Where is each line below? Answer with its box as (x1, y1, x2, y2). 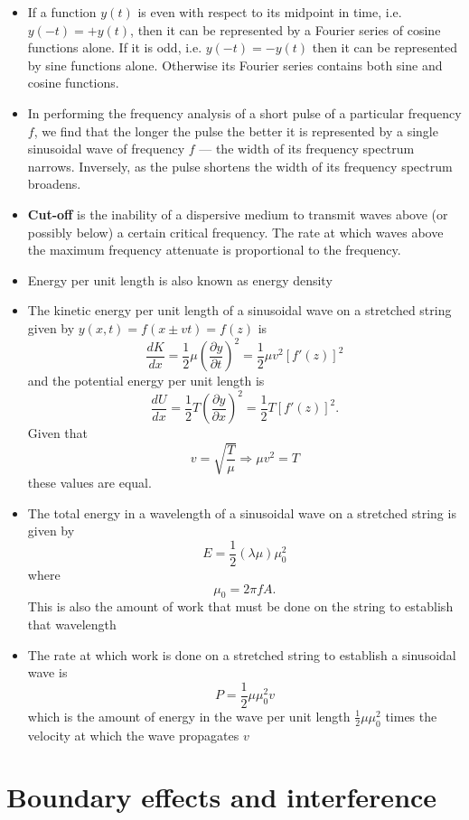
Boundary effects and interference (6, 778, 437, 815)
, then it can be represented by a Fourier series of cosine (130, 20, 441, 39)
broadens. (27, 174, 81, 193)
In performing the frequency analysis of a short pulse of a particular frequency (27, 103, 462, 122)
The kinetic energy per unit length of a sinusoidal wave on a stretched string (27, 301, 452, 320)
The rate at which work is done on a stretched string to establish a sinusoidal (27, 645, 456, 664)
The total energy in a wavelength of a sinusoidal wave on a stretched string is (27, 503, 456, 522)
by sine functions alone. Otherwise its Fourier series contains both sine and (27, 55, 443, 74)
